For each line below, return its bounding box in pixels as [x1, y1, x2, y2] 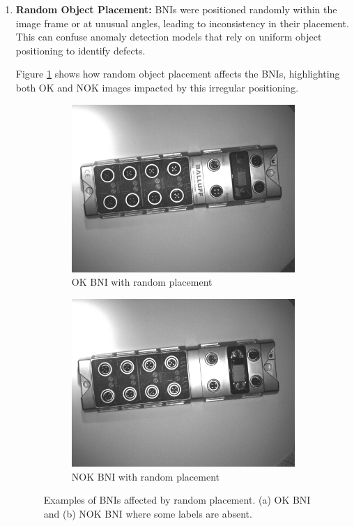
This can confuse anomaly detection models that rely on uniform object [15, 29, 322, 44]
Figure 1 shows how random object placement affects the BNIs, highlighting [15, 66, 340, 81]
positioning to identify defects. [15, 43, 146, 57]
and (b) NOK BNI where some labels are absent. [43, 506, 252, 520]
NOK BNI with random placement [71, 469, 220, 483]
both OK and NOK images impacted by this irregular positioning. [15, 80, 299, 94]
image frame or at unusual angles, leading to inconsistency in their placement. [15, 15, 349, 30]
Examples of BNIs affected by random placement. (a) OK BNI [43, 492, 311, 507]
